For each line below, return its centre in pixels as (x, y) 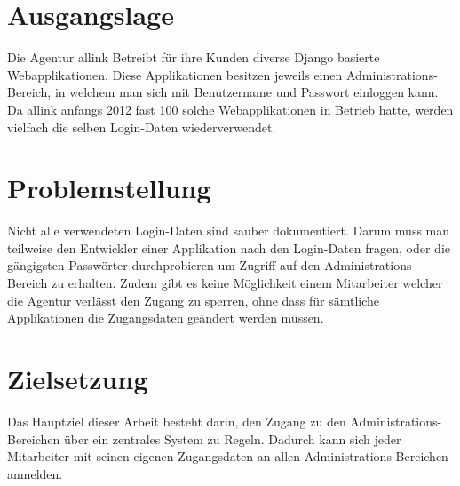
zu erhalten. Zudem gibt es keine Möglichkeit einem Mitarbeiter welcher (247, 283)
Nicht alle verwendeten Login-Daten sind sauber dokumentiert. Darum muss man (229, 231)
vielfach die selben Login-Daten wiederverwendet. (142, 127)
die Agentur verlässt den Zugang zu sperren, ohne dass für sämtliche (194, 300)
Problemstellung (109, 188)
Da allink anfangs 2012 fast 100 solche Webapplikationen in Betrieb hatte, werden (230, 109)
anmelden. (35, 473)
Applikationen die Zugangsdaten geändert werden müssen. (166, 318)
